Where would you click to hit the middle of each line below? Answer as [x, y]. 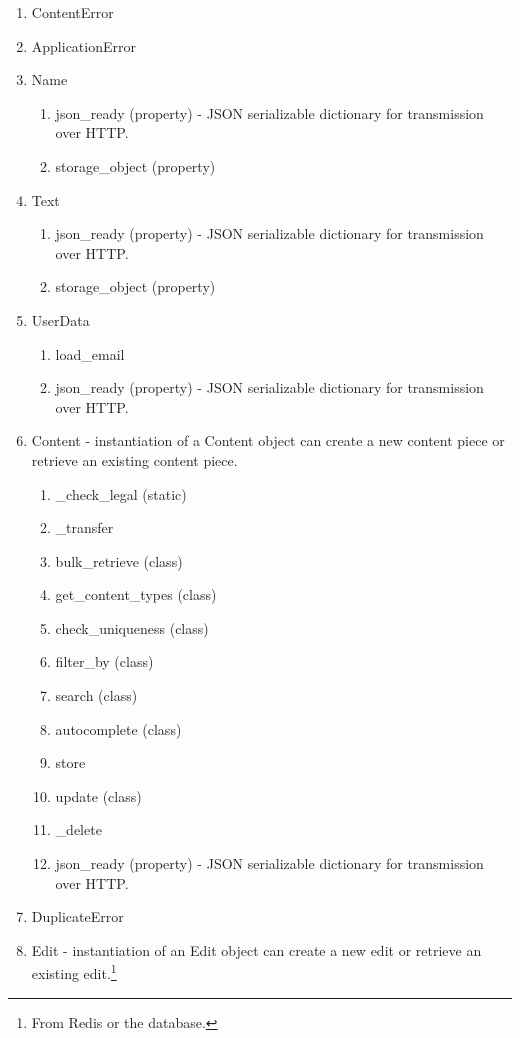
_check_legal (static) [121, 493]
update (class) [98, 795]
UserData [60, 319]
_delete [78, 829]
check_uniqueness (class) [132, 627]
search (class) [96, 695]
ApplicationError [83, 45]
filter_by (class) [104, 661]
